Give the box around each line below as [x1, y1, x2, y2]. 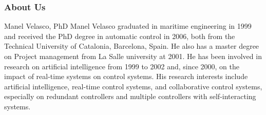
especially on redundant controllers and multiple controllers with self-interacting [4, 91, 256, 102]
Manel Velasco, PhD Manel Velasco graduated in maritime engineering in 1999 [4, 21, 252, 31]
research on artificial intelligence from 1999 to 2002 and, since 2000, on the [4, 61, 240, 71]
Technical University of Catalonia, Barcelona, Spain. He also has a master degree [4, 41, 259, 51]
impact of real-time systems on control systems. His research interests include [4, 71, 248, 82]
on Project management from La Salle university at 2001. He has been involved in [4, 51, 262, 61]
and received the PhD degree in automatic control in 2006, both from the [4, 30, 235, 41]
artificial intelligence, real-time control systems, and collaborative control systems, [4, 81, 262, 91]
